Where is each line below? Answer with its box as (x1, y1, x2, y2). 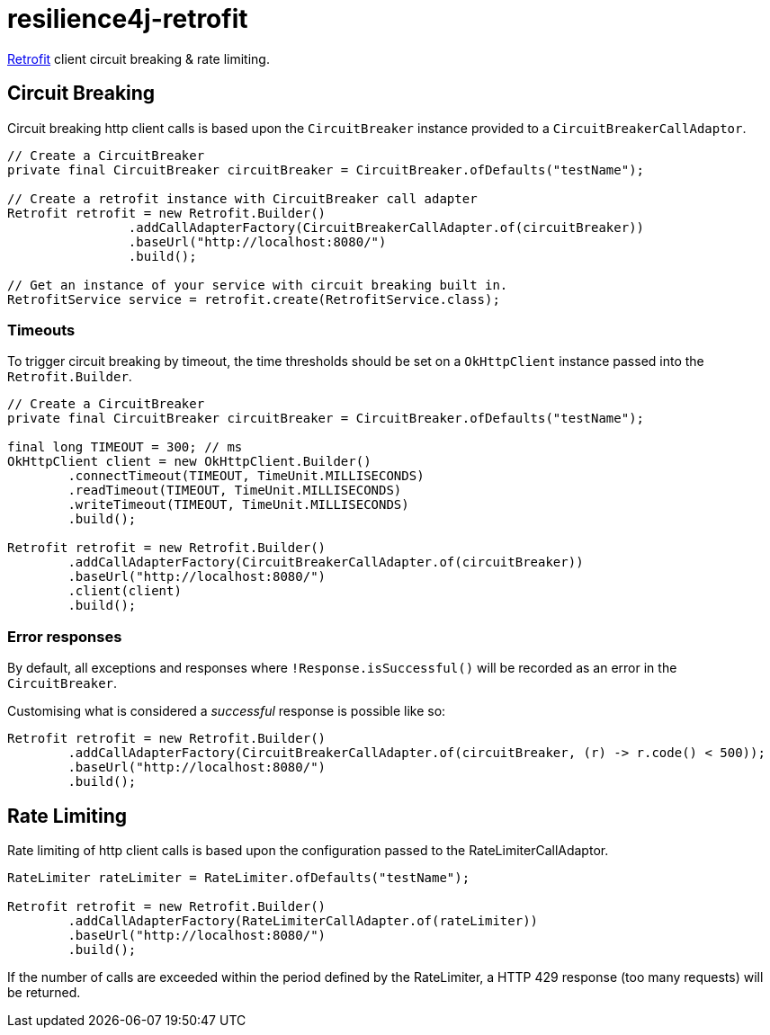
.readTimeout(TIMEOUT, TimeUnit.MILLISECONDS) (67, 483, 402, 498)
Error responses (7, 627, 122, 646)
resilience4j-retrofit (7, 4, 248, 34)
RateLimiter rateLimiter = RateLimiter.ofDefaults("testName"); (7, 870, 470, 885)
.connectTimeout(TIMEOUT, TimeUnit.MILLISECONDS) (67, 468, 425, 484)
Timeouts (7, 320, 76, 339)
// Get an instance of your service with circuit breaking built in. (7, 277, 508, 292)
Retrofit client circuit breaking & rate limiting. (7, 50, 270, 67)
